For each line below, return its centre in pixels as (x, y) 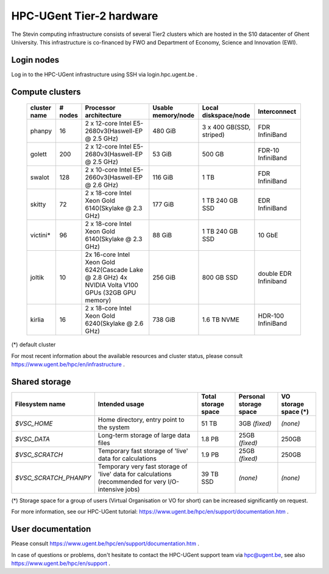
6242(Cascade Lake (114, 270)
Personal (252, 396)
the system (114, 427)
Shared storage (41, 381)
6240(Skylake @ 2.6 (114, 324)
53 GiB (162, 154)
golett (38, 154)
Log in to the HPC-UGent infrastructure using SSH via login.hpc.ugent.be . (104, 74)
